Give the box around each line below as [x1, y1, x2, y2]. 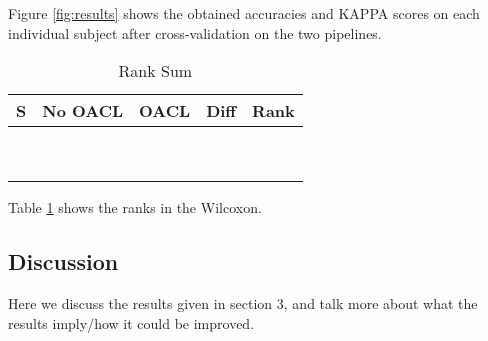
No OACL [42, 99, 124, 123]
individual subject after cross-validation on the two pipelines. [8, 22, 382, 43]
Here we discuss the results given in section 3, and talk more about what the [8, 292, 478, 313]
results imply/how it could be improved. [8, 312, 255, 333]
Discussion [8, 246, 119, 277]
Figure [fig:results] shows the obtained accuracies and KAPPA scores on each [8, 3, 480, 23]
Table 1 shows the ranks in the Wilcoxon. [8, 197, 262, 218]
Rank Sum [118, 59, 193, 83]
